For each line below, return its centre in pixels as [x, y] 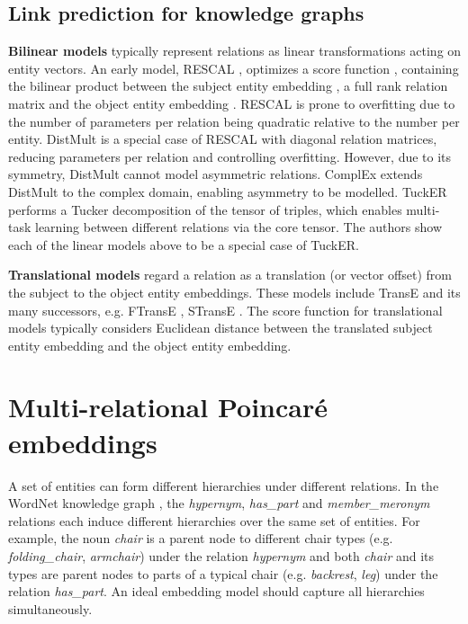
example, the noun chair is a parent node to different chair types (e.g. [201, 538]
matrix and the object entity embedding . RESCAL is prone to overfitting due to [232, 103]
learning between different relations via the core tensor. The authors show [239, 227]
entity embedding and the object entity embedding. [150, 345]
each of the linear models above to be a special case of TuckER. [184, 244]
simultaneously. [50, 608]
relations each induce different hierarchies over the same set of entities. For [214, 520]
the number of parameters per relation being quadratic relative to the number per [234, 121]
